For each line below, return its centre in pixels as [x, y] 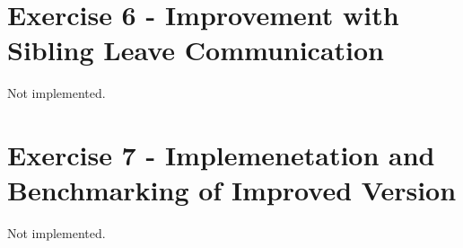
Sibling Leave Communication [196, 50]
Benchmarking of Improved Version [232, 190]
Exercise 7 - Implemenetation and [221, 155]
